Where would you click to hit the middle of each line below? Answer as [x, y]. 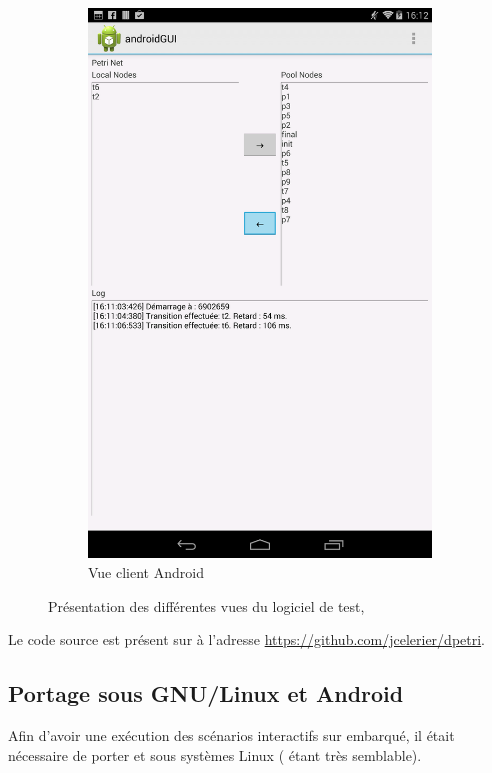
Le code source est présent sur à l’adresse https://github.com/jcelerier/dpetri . [246, 639]
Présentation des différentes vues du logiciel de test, [206, 605]
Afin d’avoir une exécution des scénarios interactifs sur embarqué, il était [231, 734]
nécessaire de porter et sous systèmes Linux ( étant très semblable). [215, 754]
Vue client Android [146, 571]
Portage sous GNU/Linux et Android [206, 693]
